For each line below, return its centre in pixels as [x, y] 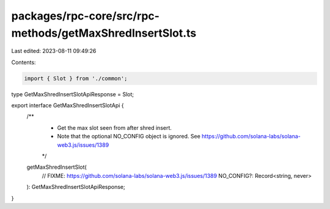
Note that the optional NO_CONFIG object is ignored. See [129, 136]
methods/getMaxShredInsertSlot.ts [104, 33]
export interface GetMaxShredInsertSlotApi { [68, 105]
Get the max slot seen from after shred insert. [115, 127]
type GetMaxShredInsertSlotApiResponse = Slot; [73, 94]
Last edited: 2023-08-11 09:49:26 [54, 51]
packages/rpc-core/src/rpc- [86, 16]
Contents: [24, 62]
